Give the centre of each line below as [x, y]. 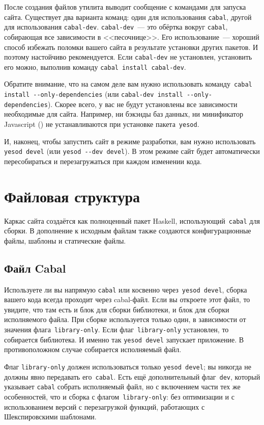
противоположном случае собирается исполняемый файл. [93, 349]
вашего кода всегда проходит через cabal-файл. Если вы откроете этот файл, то [127, 299]
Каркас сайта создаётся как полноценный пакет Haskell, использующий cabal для [132, 220]
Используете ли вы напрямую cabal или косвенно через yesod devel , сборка [126, 289]
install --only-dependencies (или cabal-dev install [94, 94]
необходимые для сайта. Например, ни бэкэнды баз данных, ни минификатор [124, 114]
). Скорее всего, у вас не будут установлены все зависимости [142, 104]
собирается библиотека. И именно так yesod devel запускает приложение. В [124, 339]
